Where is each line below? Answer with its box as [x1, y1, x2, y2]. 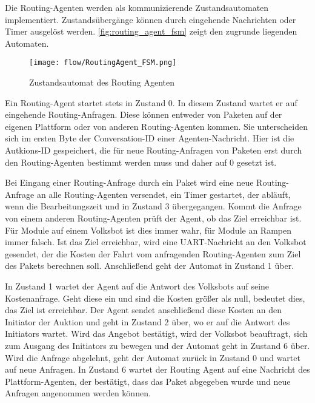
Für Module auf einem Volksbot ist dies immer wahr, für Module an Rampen [5, 223, 292, 236]
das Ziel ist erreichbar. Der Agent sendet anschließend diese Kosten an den [5, 303, 282, 316]
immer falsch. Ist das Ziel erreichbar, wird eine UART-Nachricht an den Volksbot [5, 235, 307, 248]
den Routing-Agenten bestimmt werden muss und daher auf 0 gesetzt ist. [5, 155, 277, 168]
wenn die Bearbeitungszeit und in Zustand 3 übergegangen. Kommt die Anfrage [5, 200, 302, 212]
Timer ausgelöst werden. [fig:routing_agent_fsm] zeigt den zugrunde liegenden [5, 25, 297, 38]
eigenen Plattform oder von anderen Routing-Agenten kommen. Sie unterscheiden [5, 120, 308, 132]
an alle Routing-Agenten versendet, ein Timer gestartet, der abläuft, [36, 188, 291, 200]
